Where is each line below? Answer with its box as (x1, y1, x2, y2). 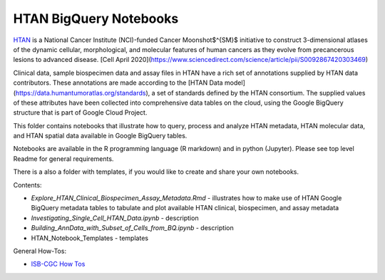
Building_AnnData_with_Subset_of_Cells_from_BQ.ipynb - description (31, 224, 235, 232)
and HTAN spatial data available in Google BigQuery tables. (13, 132, 188, 140)
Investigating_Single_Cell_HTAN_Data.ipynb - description (31, 214, 199, 222)
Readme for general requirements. (13, 154, 114, 163)
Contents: (13, 180, 42, 189)
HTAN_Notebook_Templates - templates (31, 234, 149, 242)
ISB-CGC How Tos (31, 260, 86, 269)
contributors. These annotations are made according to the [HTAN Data (13, 78, 224, 87)
